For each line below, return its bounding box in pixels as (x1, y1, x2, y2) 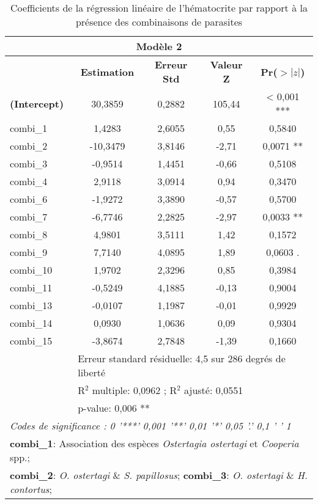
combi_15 (10, 334, 53, 348)
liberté (78, 365, 106, 379)
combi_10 (10, 263, 53, 277)
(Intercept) (10, 96, 64, 111)
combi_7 (10, 210, 48, 224)
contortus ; (10, 482, 52, 496)
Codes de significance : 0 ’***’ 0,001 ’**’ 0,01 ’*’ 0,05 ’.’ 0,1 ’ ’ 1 (10, 418, 291, 433)
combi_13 (10, 298, 53, 312)
